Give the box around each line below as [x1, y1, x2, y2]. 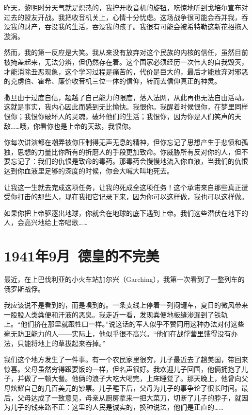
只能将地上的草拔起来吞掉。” [17, 338, 106, 348]
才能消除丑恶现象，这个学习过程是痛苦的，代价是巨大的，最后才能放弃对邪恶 [4, 66, 248, 76]
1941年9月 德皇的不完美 [4, 246, 159, 266]
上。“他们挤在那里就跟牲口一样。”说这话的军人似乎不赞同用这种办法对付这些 [4, 319, 245, 329]
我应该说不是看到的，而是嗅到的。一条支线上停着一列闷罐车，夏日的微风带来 [4, 300, 248, 310]
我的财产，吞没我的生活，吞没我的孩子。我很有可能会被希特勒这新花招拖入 [10, 21, 248, 32]
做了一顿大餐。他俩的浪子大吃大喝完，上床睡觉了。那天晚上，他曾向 [24, 373, 241, 383]
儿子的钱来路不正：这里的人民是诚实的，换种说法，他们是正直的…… [10, 402, 223, 412]
